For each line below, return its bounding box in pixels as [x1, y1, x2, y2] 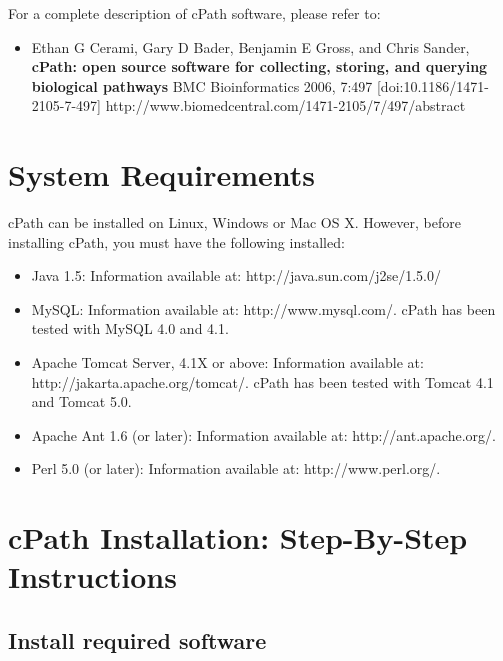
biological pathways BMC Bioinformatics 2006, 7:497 [31, 75, 373, 96]
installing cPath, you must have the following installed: [8, 231, 345, 252]
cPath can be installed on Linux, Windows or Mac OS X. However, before [8, 212, 461, 233]
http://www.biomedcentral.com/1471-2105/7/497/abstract [105, 95, 466, 116]
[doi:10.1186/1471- [376, 75, 489, 96]
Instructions [8, 556, 177, 597]
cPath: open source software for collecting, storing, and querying [31, 56, 488, 77]
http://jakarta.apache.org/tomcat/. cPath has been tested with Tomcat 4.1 [31, 371, 494, 392]
